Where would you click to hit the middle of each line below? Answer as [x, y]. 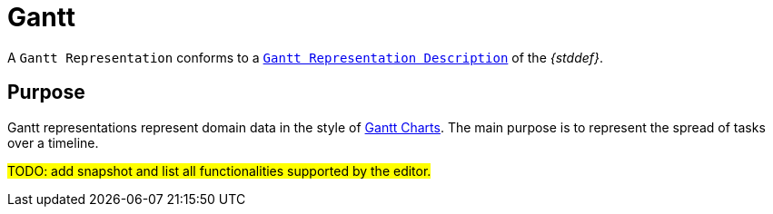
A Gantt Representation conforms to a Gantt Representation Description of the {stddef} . [306, 57]
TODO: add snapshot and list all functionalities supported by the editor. [219, 170]
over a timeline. [53, 142]
